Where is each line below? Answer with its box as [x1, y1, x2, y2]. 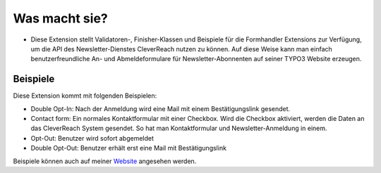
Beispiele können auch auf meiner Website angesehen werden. [13, 157, 197, 165]
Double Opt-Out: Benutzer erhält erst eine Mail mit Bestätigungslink [30, 144, 227, 153]
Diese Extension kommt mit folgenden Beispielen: [13, 91, 157, 100]
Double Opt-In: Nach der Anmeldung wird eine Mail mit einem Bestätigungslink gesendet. [30, 104, 291, 113]
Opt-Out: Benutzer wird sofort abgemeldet [30, 134, 155, 142]
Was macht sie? [13, 11, 109, 26]
